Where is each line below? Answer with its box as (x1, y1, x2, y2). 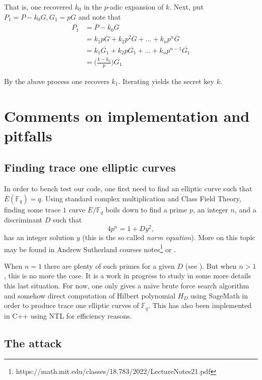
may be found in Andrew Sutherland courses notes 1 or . (4, 242, 176, 254)
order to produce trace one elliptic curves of (4, 300, 139, 311)
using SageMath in (190, 290, 248, 300)
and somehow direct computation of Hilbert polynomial (4, 290, 176, 300)
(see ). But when (185, 260, 237, 271)
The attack (4, 335, 62, 350)
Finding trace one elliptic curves (4, 160, 176, 175)
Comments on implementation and (4, 105, 250, 126)
